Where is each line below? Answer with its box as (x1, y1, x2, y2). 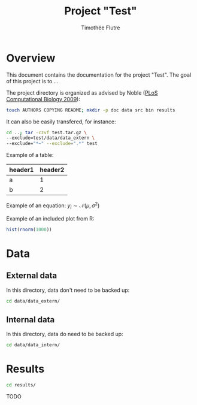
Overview (6, 51, 56, 65)
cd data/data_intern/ (6, 342, 60, 348)
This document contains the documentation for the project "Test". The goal (6, 71, 192, 78)
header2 (40, 166, 65, 174)
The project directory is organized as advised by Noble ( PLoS (6, 89, 158, 96)
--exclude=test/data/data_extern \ (6, 135, 95, 141)
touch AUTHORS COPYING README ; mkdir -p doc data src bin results (6, 107, 175, 113)
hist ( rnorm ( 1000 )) (6, 226, 52, 232)
